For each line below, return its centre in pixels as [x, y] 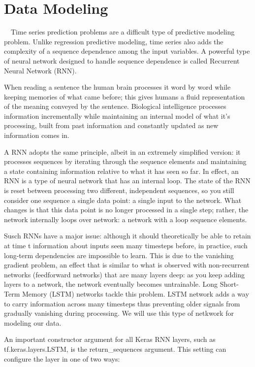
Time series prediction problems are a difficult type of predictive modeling [123, 32]
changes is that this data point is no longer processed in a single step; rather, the [126, 210]
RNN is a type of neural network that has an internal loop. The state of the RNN [127, 181]
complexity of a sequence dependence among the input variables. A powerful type [127, 51]
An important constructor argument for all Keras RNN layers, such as [110, 339]
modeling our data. [33, 322]
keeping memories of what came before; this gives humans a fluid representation [125, 96]
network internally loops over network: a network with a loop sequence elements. [126, 219]
